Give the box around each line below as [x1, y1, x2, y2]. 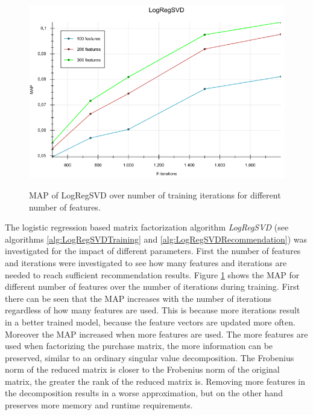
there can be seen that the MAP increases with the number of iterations [5, 292, 272, 304]
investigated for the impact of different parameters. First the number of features [5, 244, 301, 257]
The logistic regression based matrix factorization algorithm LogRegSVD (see [5, 221, 289, 234]
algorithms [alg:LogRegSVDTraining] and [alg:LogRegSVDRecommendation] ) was [5, 232, 307, 245]
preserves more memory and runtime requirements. [5, 399, 193, 411]
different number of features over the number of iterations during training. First [5, 280, 300, 293]
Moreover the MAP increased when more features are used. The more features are [5, 327, 308, 340]
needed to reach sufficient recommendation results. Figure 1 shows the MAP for [5, 268, 300, 281]
